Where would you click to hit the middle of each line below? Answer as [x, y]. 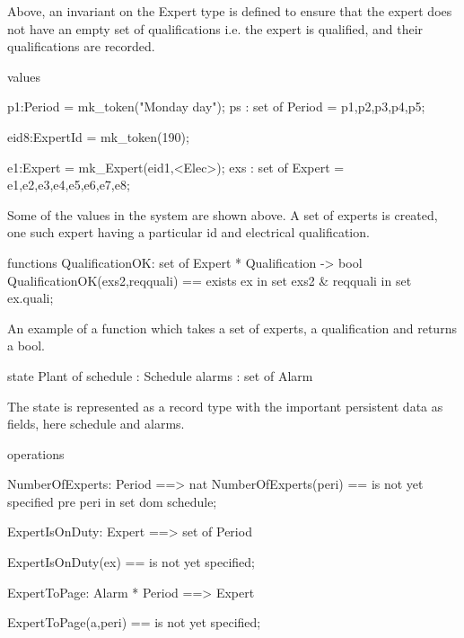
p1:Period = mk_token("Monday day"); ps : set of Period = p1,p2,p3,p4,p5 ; [216, 106]
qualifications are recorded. [81, 46]
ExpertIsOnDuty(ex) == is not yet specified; [131, 562]
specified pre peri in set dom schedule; [112, 501]
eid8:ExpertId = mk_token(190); [98, 136]
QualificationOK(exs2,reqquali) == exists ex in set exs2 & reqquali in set [210, 280]
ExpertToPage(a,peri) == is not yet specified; [134, 622]
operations [36, 453]
